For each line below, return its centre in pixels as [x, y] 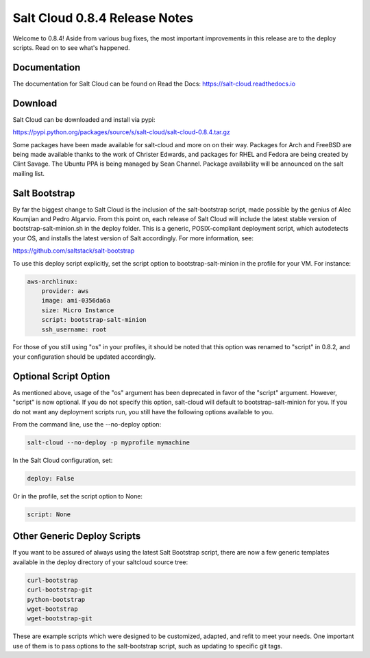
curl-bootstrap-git [60, 590]
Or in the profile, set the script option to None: [78, 496]
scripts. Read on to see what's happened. [71, 47]
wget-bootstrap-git [60, 619]
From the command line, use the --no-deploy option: [87, 424]
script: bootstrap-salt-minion [94, 320]
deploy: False [51, 478]
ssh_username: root [74, 329]
